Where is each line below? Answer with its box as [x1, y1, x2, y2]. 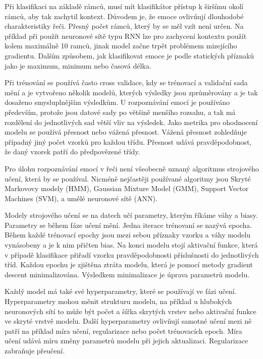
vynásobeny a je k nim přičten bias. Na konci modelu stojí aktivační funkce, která [5, 240, 258, 250]
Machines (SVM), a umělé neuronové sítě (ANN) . [5, 193, 157, 203]
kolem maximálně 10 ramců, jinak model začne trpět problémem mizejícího [5, 40, 237, 51]
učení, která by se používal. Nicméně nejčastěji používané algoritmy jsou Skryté [5, 173, 251, 184]
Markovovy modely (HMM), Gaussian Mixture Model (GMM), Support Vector [5, 183, 249, 194]
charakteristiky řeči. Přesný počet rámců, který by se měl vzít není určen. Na [5, 21, 244, 31]
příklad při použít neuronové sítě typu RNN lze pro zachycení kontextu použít [5, 30, 247, 41]
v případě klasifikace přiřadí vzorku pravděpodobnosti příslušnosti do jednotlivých [5, 249, 259, 260]
